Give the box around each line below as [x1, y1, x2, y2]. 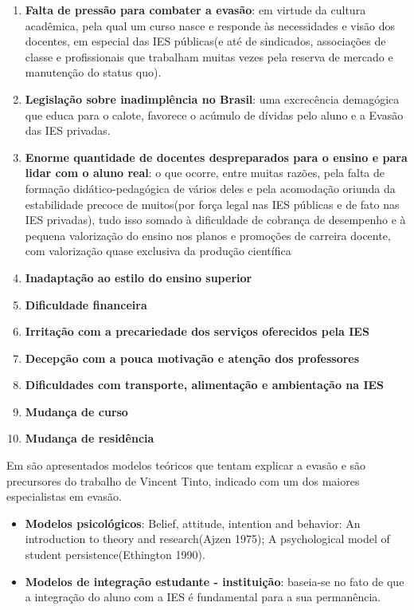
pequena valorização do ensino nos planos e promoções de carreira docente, [25, 226, 391, 243]
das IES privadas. [25, 122, 111, 139]
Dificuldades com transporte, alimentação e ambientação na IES [25, 376, 385, 393]
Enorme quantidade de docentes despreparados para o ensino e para [25, 148, 408, 165]
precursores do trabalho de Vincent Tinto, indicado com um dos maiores [6, 472, 360, 489]
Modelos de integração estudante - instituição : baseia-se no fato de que [25, 573, 404, 589]
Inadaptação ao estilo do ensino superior [25, 269, 252, 285]
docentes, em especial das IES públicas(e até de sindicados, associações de [25, 33, 386, 49]
